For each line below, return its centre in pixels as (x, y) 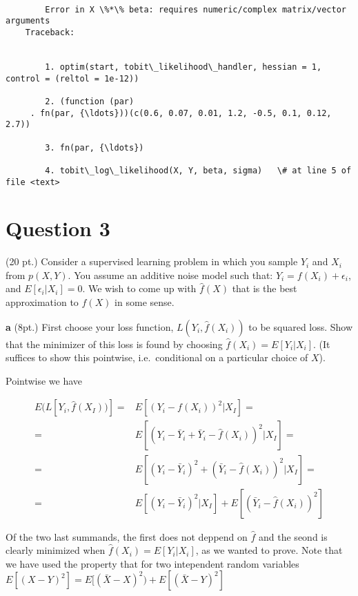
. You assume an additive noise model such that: (170, 275)
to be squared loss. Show (301, 326)
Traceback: (50, 32)
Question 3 (58, 228)
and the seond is (293, 536)
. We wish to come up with (139, 288)
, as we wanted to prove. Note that (269, 550)
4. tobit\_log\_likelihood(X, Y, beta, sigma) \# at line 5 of (198, 170)
